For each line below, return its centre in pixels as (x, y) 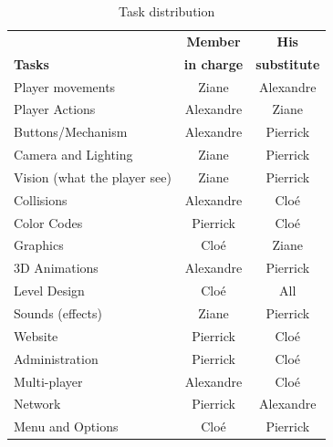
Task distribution (167, 11)
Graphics (39, 245)
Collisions (41, 199)
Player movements (65, 86)
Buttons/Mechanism (71, 132)
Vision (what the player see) (93, 177)
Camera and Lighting (73, 155)
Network (37, 404)
